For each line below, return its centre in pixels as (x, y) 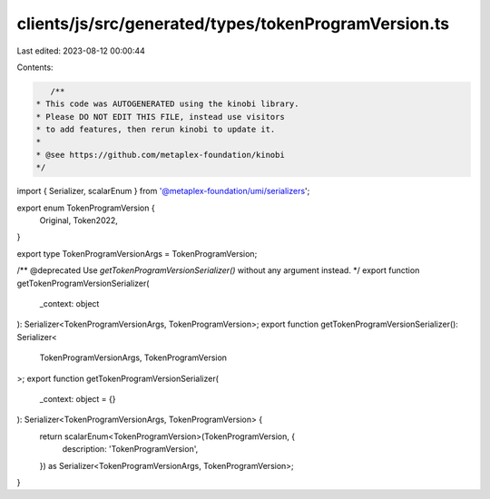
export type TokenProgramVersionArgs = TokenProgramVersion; (137, 253)
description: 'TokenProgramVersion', (130, 449)
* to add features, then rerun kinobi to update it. (156, 130)
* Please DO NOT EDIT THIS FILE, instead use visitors (160, 117)
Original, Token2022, (78, 220)
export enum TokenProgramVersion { (86, 208)
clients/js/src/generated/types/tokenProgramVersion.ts (233, 24)
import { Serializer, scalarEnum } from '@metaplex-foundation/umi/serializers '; (163, 191)
